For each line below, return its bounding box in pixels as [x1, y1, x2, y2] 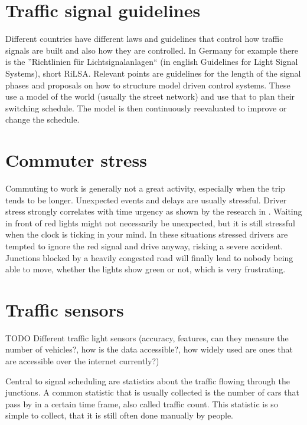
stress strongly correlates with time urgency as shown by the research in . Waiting [5, 205, 302, 218]
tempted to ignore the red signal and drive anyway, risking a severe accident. [5, 239, 283, 252]
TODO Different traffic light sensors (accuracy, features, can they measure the [5, 331, 289, 344]
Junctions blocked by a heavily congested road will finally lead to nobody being [5, 251, 293, 263]
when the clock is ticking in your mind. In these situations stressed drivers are [5, 228, 288, 240]
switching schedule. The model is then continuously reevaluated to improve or [5, 101, 287, 114]
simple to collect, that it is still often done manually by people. [5, 409, 234, 421]
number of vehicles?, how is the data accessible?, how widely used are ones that [5, 343, 293, 355]
